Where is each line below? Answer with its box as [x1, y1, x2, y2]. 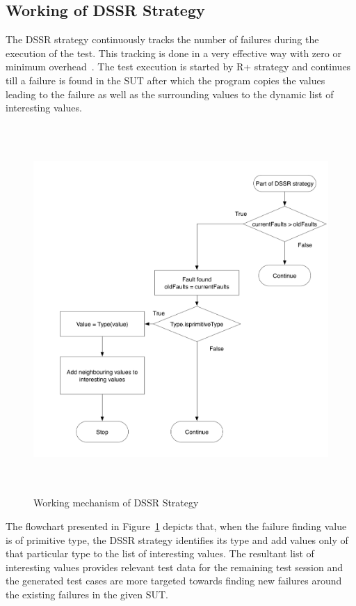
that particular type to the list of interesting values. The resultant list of [6, 546, 314, 561]
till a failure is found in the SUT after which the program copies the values [6, 72, 325, 87]
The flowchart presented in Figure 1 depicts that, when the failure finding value [6, 519, 347, 534]
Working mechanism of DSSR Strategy [33, 495, 199, 510]
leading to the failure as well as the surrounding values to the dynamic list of [6, 86, 334, 101]
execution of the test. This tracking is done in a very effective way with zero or [6, 45, 341, 60]
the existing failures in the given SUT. [6, 587, 168, 602]
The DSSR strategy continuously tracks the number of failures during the [6, 32, 319, 47]
